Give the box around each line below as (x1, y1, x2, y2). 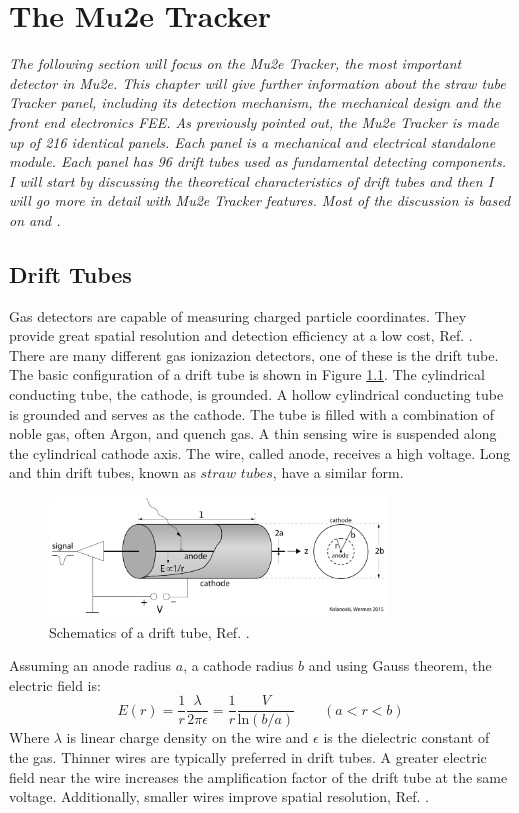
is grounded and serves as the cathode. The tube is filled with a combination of (9, 403, 495, 424)
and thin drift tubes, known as (9, 462, 196, 483)
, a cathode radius (183, 655, 294, 676)
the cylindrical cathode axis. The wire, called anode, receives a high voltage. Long (9, 442, 511, 463)
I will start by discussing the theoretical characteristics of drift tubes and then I (9, 170, 494, 191)
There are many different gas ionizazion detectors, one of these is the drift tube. (9, 344, 499, 365)
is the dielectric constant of (323, 727, 490, 748)
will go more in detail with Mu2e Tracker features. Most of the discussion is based (9, 190, 511, 211)
